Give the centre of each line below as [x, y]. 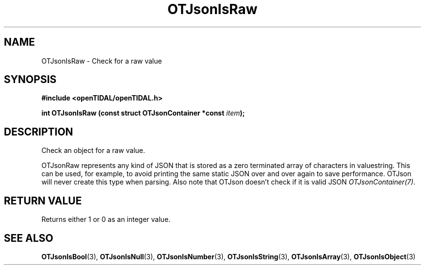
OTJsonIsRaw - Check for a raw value [102, 61]
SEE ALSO [29, 238]
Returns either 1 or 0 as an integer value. [106, 219]
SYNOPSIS [30, 80]
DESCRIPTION [39, 132]
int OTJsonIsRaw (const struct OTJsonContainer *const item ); [143, 113]
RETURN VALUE [43, 201]
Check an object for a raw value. [93, 151]
